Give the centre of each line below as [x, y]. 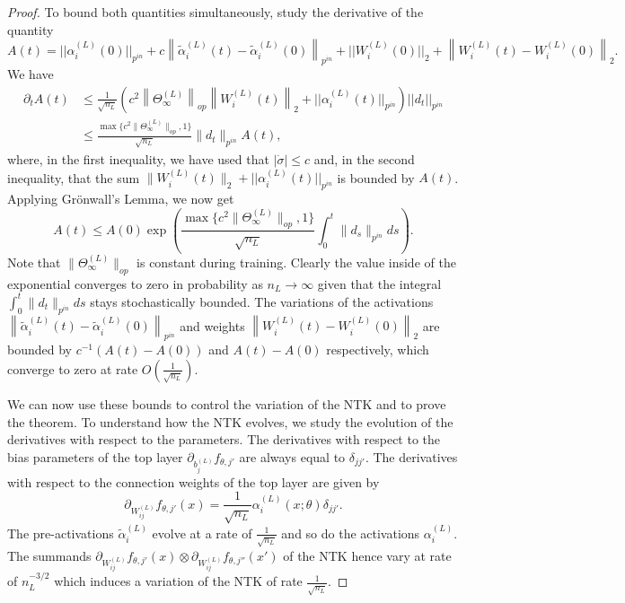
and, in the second [364, 159]
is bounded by [376, 177]
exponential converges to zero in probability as [135, 283]
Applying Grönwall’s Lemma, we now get [121, 199]
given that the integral [379, 283]
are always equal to [292, 456]
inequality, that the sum [74, 177]
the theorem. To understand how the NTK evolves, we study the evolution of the [230, 421]
